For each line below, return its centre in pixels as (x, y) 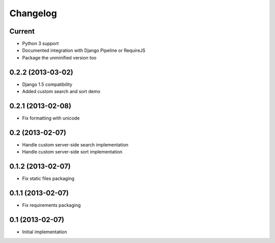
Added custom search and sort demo (61, 92)
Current (22, 31)
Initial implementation (45, 232)
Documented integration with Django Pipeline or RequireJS (84, 50)
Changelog (33, 13)
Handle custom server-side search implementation (75, 144)
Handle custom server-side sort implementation (72, 152)
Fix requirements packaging (51, 205)
